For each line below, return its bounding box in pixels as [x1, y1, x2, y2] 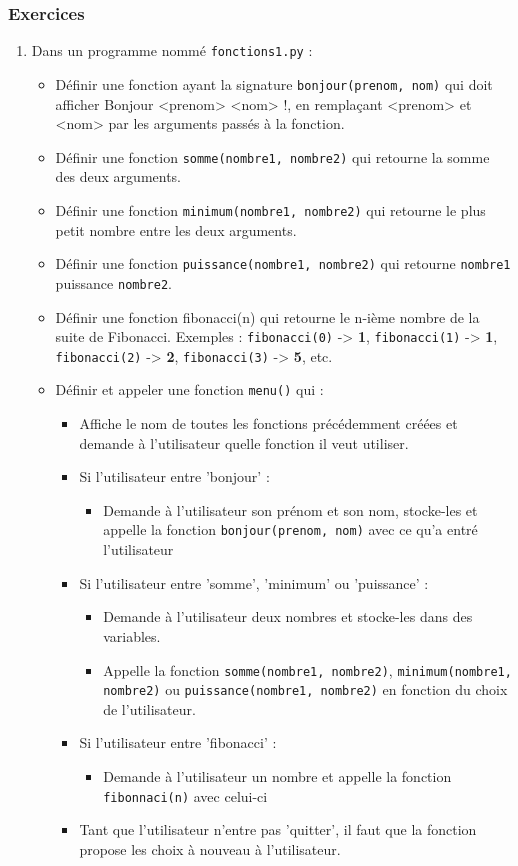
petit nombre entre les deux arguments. [55, 219, 297, 240]
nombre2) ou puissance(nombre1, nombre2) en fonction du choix [103, 679, 508, 700]
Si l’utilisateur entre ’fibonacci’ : [79, 732, 277, 753]
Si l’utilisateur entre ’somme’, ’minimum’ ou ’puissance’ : [79, 572, 429, 593]
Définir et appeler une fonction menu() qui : [55, 379, 324, 400]
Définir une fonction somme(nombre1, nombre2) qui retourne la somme [55, 146, 490, 167]
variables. [103, 625, 161, 646]
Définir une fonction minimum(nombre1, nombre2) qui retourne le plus [55, 199, 486, 220]
